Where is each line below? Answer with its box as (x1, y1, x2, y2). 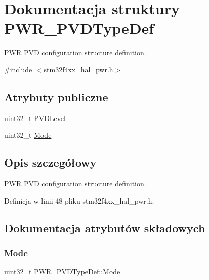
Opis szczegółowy (4, 154, 97, 170)
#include (4, 64, 32, 74)
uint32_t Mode (4, 130, 52, 140)
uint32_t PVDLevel (4, 112, 66, 123)
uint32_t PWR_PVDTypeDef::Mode (4, 266, 120, 277)
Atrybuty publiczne (4, 89, 108, 104)
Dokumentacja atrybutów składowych (4, 220, 205, 235)
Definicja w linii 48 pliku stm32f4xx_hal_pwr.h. (4, 195, 154, 206)
